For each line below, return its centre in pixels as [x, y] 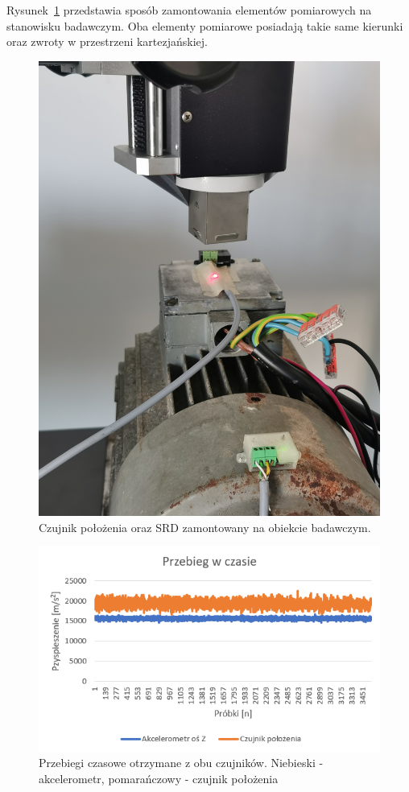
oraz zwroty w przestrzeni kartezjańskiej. [107, 41]
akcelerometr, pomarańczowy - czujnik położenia [159, 779]
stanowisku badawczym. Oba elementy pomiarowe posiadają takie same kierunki [205, 25]
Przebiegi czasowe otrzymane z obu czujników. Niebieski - [181, 763]
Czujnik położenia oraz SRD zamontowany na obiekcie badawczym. [205, 527]
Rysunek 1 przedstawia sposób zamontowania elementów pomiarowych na [189, 10]
